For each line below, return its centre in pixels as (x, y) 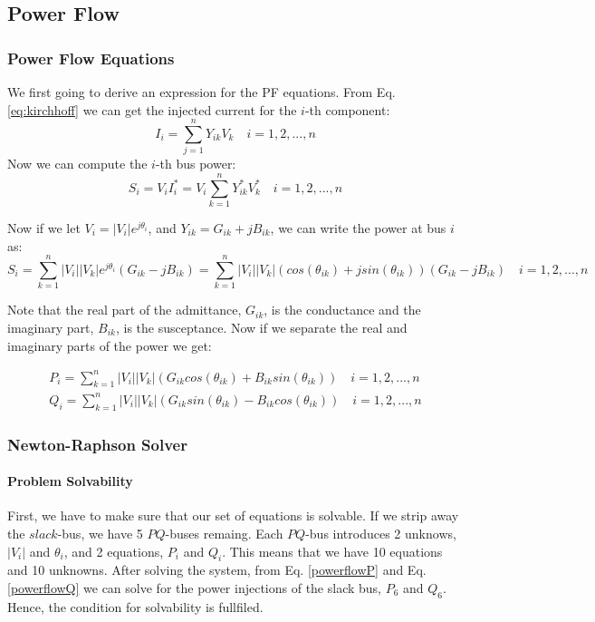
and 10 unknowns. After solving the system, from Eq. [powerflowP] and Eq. (217, 570)
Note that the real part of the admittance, (125, 310)
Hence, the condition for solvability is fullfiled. (135, 606)
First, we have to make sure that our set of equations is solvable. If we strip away (233, 515)
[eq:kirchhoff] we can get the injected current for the (152, 109)
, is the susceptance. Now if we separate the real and (261, 327)
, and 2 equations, (114, 551)
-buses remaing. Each (224, 534)
